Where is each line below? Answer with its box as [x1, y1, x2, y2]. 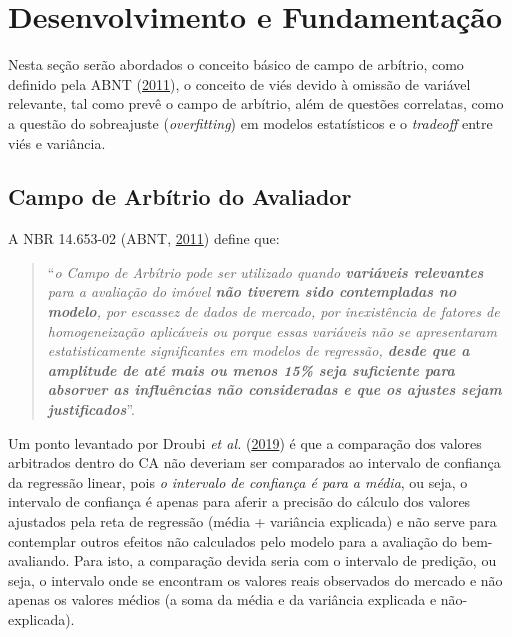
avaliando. [8, 550, 70, 571]
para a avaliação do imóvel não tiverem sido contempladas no [47, 281, 457, 302]
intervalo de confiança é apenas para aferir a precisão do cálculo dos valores [8, 491, 471, 512]
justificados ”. [47, 399, 135, 420]
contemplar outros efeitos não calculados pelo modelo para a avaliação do [8, 530, 458, 551]
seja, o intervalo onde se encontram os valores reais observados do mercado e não [8, 569, 503, 590]
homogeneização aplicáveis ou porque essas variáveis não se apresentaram [47, 320, 497, 341]
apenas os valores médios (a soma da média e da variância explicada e [8, 589, 437, 610]
